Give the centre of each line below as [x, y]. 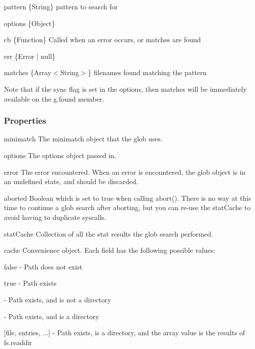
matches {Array [28, 72]
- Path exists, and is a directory [51, 316]
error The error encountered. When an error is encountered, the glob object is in [125, 172]
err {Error [19, 56]
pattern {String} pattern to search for [61, 6]
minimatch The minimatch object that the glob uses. [83, 139]
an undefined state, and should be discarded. [71, 181]
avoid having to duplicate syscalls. [55, 217]
